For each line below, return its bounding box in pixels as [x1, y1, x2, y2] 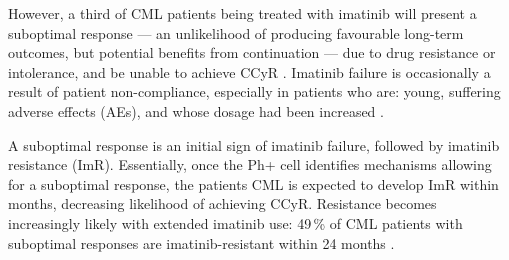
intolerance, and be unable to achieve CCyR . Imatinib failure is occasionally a [8, 61, 491, 82]
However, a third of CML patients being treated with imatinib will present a [8, 3, 477, 23]
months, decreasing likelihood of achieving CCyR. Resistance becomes [8, 193, 437, 214]
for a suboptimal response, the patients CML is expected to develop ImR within [8, 173, 499, 194]
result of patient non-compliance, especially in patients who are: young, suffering [8, 81, 501, 102]
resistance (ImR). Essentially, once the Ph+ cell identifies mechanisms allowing [8, 154, 492, 175]
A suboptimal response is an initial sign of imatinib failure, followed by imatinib [8, 134, 500, 155]
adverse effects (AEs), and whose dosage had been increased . [8, 100, 384, 121]
